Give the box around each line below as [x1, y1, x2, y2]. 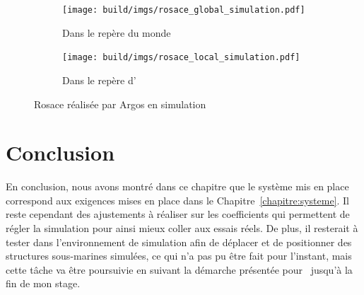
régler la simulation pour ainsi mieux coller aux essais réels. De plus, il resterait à [6, 221, 358, 235]
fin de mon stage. [6, 276, 81, 291]
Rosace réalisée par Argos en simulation [34, 96, 206, 111]
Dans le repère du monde [62, 25, 171, 40]
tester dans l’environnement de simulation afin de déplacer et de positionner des [6, 234, 352, 249]
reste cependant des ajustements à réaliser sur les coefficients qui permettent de [6, 207, 350, 221]
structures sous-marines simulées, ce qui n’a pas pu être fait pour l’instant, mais [6, 248, 352, 263]
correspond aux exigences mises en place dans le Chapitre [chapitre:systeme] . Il [6, 192, 349, 207]
